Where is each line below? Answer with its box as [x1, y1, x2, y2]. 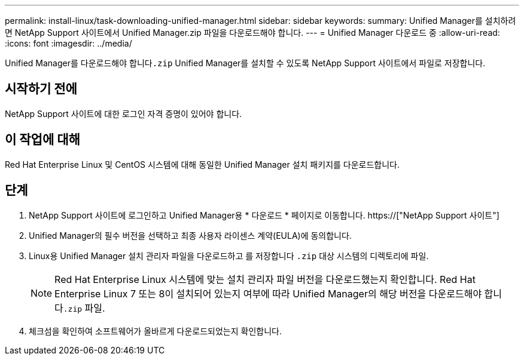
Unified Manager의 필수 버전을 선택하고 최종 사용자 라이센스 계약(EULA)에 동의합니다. [29, 230, 352, 241]
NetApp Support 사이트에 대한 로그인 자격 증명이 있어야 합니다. [5, 108, 242, 119]
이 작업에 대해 [5, 132, 80, 147]
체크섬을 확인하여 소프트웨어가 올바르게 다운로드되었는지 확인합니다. [29, 325, 282, 336]
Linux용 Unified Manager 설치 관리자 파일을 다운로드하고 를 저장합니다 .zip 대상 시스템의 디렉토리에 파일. [29, 250, 429, 261]
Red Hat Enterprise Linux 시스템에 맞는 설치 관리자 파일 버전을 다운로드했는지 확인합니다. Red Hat [54, 273, 476, 285]
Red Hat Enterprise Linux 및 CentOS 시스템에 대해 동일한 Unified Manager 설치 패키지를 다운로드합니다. [5, 159, 400, 170]
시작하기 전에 [5, 81, 77, 97]
